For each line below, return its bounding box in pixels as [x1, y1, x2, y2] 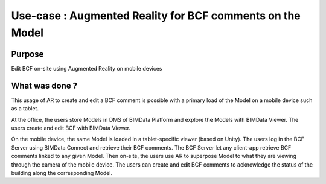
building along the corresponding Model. [11, 169, 113, 176]
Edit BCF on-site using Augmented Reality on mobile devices [11, 65, 162, 72]
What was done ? [11, 80, 78, 90]
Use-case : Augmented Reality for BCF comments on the [11, 9, 301, 22]
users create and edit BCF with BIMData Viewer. [11, 124, 131, 132]
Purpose [11, 49, 44, 59]
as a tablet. [11, 105, 39, 112]
